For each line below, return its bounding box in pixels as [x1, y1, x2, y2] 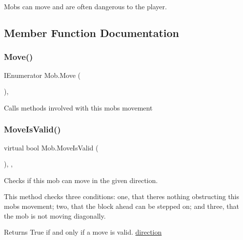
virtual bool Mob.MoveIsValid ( [4, 142, 99, 152]
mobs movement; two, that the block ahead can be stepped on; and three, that [4, 201, 240, 211]
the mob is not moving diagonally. [4, 210, 106, 221]
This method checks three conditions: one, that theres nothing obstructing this [4, 191, 240, 202]
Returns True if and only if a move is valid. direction [4, 227, 162, 237]
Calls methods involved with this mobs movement [4, 102, 153, 112]
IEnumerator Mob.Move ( [4, 70, 81, 80]
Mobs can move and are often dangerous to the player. [4, 1, 167, 11]
